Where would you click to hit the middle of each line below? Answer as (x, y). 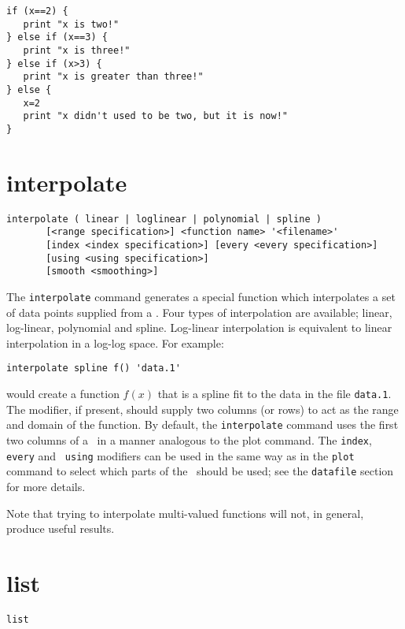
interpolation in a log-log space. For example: (115, 342)
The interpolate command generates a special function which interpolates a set (201, 296)
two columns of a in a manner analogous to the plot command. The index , (189, 439)
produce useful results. (61, 529)
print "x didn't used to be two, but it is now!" (155, 116)
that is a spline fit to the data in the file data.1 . (274, 394)
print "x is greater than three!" (113, 77)
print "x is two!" (71, 24)
